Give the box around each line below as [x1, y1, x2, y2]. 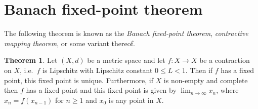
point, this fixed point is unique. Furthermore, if [4, 75, 153, 85]
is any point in [108, 94, 154, 105]
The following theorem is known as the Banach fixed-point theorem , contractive [4, 28, 248, 39]
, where [216, 85, 239, 95]
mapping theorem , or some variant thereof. [4, 38, 135, 48]
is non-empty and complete [163, 75, 248, 85]
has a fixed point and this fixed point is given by [26, 85, 177, 95]
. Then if [185, 64, 213, 75]
